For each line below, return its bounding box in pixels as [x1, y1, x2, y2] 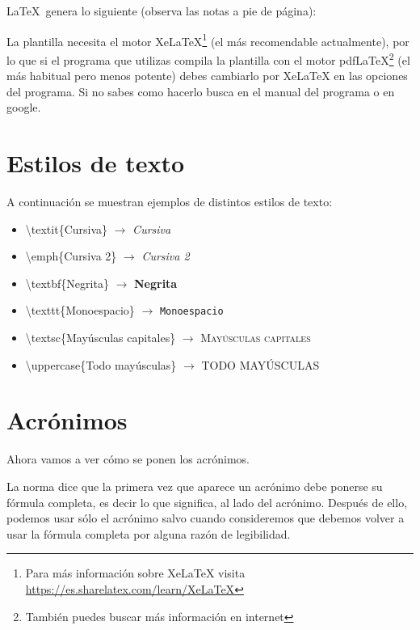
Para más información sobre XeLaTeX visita [25, 564, 246, 581]
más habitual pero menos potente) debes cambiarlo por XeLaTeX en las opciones [6, 67, 408, 84]
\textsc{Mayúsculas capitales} [25, 329, 176, 346]
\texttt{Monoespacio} [25, 302, 135, 319]
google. [6, 99, 41, 116]
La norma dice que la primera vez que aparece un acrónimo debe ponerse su [6, 477, 383, 494]
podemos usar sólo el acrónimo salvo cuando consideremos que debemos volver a [6, 509, 405, 526]
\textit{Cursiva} [25, 220, 108, 237]
